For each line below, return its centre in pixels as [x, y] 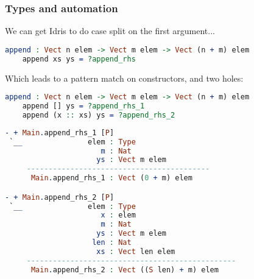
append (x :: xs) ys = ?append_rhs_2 [99, 115]
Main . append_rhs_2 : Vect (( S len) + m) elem [125, 270]
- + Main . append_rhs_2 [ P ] [60, 197]
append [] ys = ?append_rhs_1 [83, 106]
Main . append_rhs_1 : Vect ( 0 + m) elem [111, 178]
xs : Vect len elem [136, 251]
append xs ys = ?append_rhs [79, 59]
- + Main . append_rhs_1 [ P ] [60, 132]
